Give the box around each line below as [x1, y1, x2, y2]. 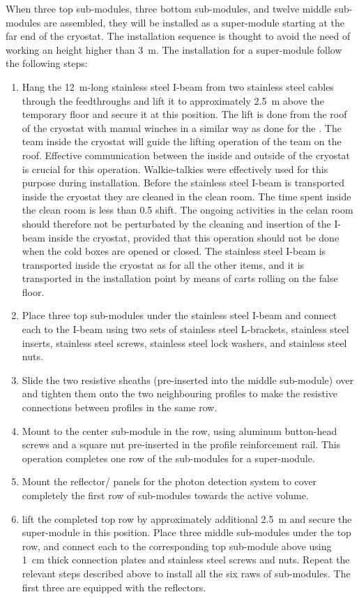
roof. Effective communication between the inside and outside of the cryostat [22, 147, 351, 162]
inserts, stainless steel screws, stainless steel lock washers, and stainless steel [22, 335, 347, 350]
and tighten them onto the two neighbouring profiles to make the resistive [22, 386, 338, 401]
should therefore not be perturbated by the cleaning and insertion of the [22, 216, 331, 230]
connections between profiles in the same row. [22, 400, 217, 415]
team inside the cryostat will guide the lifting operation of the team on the [22, 134, 342, 149]
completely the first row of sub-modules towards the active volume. [22, 488, 309, 502]
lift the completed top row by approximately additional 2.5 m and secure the [22, 511, 352, 526]
